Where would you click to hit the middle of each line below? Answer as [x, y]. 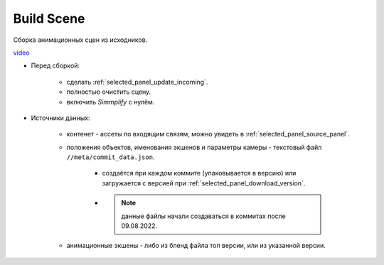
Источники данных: [60, 118]
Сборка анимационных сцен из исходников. [80, 40]
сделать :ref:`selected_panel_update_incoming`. [137, 82]
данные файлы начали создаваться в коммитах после [203, 216]
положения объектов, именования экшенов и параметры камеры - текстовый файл [194, 147]
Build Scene [49, 18]
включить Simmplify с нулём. [111, 102]
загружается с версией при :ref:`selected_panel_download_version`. [204, 183]
